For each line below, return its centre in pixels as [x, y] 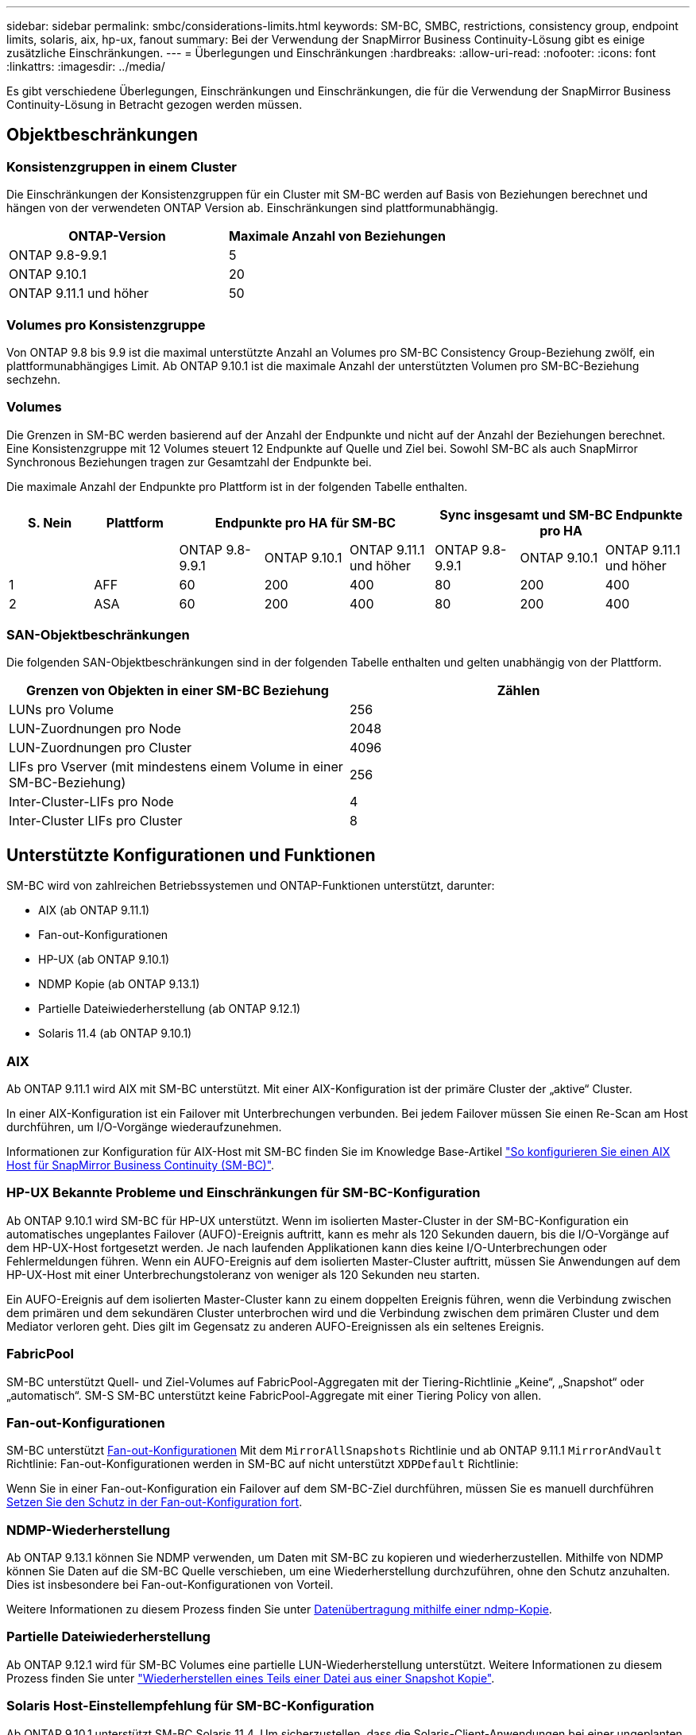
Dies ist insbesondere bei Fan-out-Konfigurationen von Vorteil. [170, 1585]
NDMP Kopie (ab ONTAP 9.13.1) [119, 984]
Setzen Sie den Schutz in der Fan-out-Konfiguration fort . [155, 1502]
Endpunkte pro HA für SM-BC [305, 522]
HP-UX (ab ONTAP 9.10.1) [104, 960]
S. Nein [50, 522]
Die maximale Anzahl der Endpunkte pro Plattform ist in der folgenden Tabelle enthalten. [237, 486]
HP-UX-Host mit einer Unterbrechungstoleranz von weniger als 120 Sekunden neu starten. [244, 1274]
